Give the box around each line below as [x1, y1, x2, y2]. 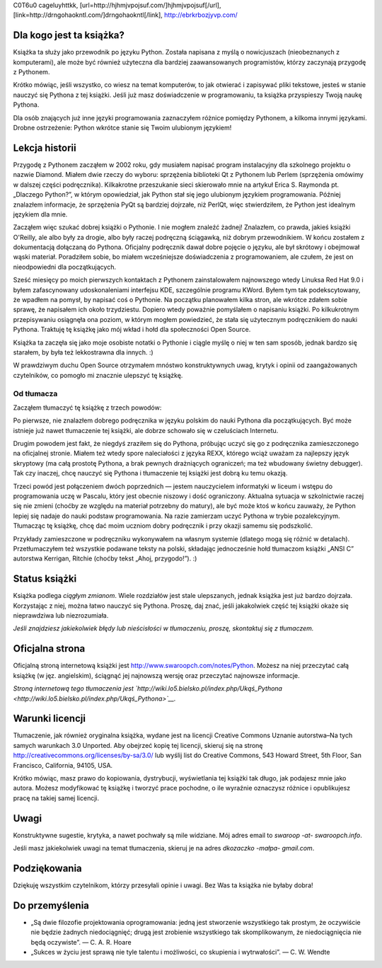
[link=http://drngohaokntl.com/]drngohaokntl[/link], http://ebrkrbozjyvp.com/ [13, 11, 238, 19]
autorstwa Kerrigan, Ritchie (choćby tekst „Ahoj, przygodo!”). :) [13, 554, 197, 563]
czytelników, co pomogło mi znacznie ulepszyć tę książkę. [13, 371, 183, 379]
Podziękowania [13, 862, 83, 874]
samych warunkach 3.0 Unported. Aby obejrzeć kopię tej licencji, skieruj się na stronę [13, 741, 263, 749]
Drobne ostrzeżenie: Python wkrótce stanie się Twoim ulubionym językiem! [13, 124, 232, 132]
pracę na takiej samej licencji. [13, 793, 99, 802]
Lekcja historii [13, 142, 77, 154]
